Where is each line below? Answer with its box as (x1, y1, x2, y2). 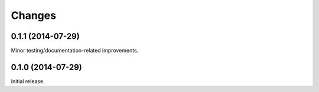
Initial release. (11, 77, 45, 85)
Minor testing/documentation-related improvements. (11, 47, 139, 54)
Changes (11, 9, 56, 22)
